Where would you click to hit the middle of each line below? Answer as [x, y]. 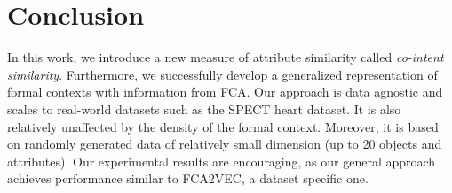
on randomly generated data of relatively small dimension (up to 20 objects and [225, 144]
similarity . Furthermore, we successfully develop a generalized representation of [222, 74]
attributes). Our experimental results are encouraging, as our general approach [222, 161]
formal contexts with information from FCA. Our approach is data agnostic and [225, 92]
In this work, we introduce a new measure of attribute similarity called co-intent [226, 57]
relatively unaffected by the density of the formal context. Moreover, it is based [223, 126]
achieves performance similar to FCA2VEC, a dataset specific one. [188, 178]
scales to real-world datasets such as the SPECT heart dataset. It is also [204, 108]
